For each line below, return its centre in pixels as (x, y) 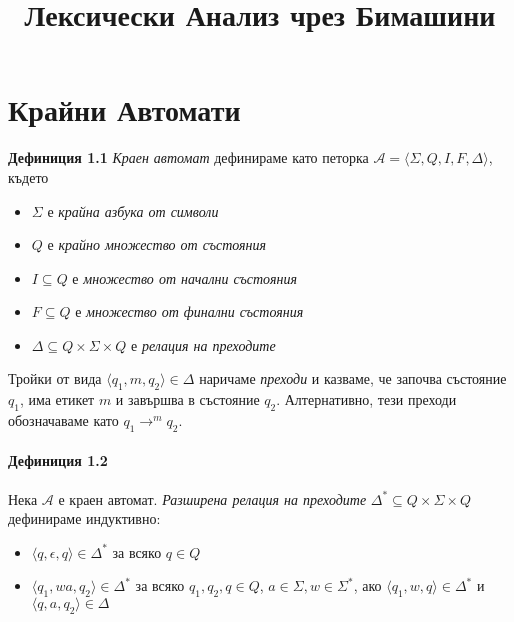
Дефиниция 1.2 (58, 460)
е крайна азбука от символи (133, 210)
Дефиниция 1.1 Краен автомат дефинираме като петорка (188, 157)
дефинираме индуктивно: (84, 518)
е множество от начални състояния (184, 277)
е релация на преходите (203, 344)
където (28, 176)
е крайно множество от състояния (157, 244)
